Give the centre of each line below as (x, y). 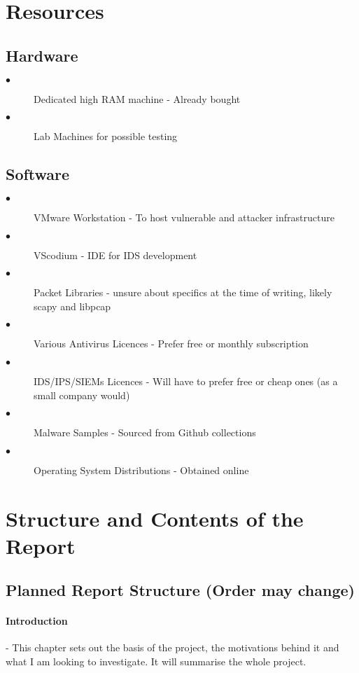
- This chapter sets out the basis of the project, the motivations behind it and (173, 647)
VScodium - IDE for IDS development (115, 255)
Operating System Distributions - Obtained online (141, 470)
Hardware (42, 55)
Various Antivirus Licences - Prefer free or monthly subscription (171, 344)
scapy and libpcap (72, 306)
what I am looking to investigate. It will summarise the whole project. (156, 661)
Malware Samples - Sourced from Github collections (145, 432)
